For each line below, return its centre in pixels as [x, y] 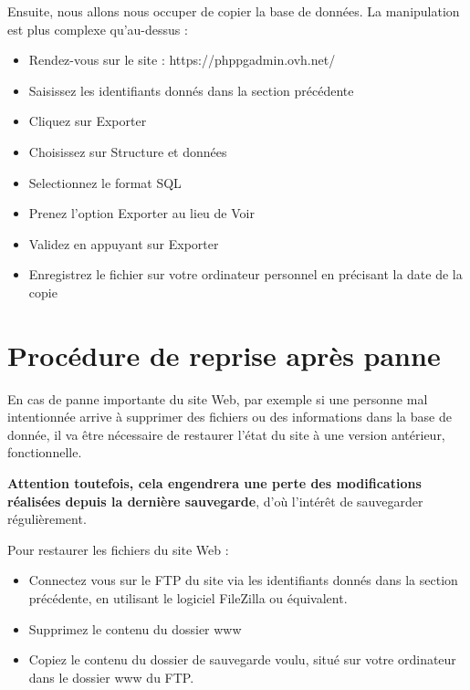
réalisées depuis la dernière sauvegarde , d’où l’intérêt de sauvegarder [215, 501]
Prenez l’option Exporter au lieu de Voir [141, 213]
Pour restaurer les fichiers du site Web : [118, 549]
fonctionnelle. [45, 452]
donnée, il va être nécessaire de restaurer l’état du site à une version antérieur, [226, 434]
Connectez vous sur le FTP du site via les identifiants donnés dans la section [243, 580]
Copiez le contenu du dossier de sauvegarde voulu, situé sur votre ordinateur [242, 659]
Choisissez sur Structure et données [128, 151]
